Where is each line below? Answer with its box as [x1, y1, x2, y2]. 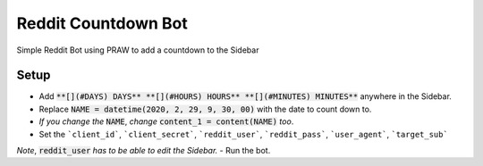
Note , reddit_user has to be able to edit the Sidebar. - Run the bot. [16, 145, 271, 156]
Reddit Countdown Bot [16, 13, 188, 33]
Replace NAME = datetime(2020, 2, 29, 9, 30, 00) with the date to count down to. [38, 104, 372, 114]
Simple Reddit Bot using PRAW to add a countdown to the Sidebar [16, 45, 259, 55]
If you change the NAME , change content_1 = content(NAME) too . [38, 116, 294, 127]
